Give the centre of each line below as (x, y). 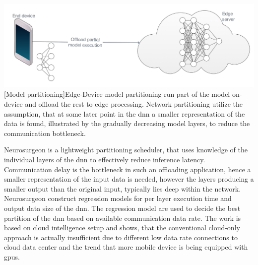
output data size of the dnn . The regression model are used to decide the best (122, 208)
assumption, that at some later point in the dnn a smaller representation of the (125, 113)
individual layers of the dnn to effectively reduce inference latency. (105, 159)
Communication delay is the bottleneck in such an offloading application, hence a (128, 169)
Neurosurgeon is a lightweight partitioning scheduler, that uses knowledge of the (126, 150)
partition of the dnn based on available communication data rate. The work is (123, 218)
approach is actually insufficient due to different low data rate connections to (121, 237)
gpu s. (12, 256)
